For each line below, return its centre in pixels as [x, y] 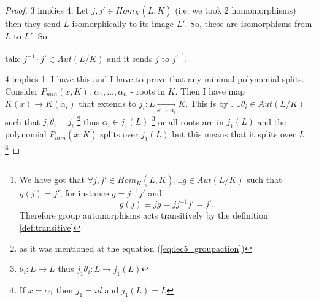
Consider [21, 91]
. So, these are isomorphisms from [248, 23]
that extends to [108, 103]
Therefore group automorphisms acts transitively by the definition [144, 215]
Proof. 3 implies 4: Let [47, 10]
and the [272, 121]
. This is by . [209, 103]
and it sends [130, 58]
